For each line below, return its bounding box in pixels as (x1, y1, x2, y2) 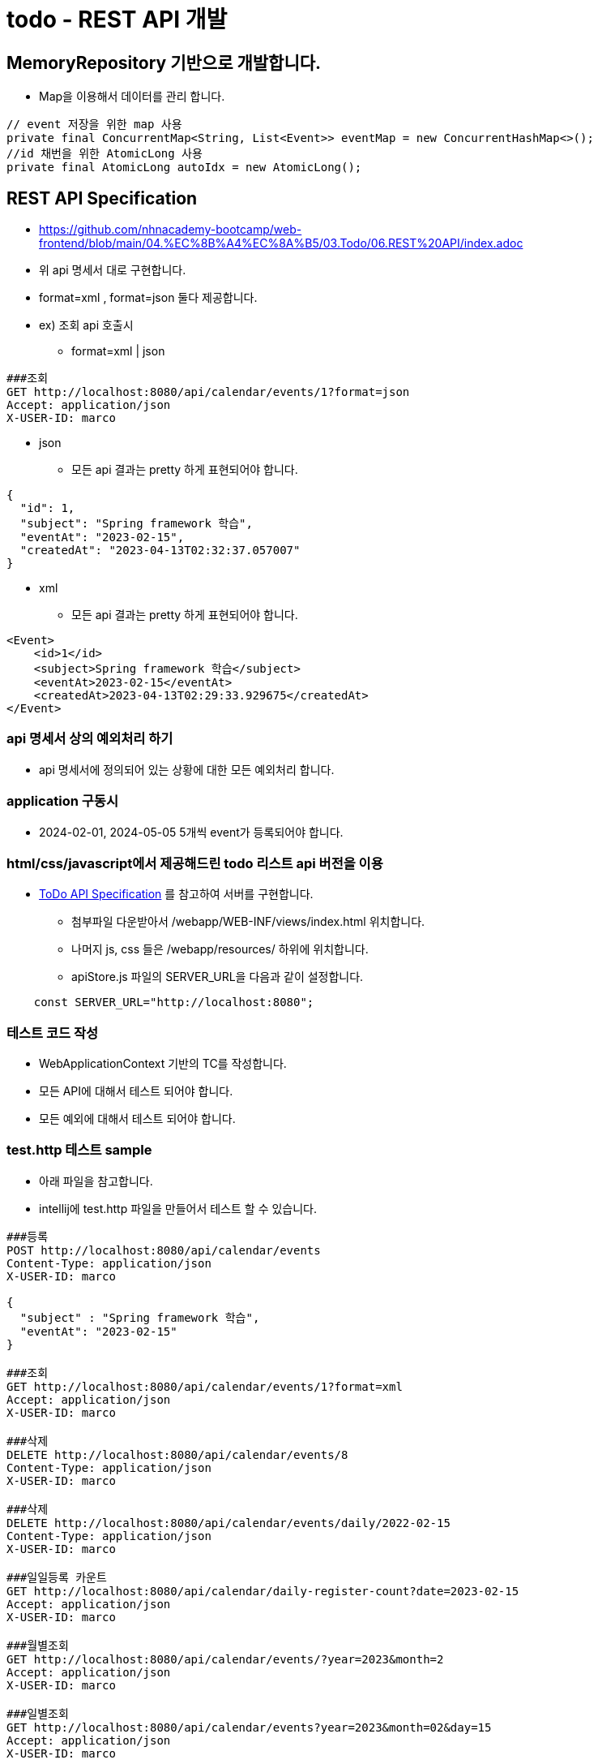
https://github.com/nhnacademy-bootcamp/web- (39, 222, 302, 237)
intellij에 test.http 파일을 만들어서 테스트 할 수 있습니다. (39, 1201, 318, 1215)
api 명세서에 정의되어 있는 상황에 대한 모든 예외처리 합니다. (39, 762, 335, 777)
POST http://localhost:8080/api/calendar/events (6, 1243, 321, 1257)
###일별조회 (6, 1706, 69, 1720)
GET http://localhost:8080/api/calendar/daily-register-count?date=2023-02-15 (6, 1584, 519, 1598)
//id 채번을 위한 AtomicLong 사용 (6, 147, 203, 161)
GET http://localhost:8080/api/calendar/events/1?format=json (6, 385, 410, 399)
